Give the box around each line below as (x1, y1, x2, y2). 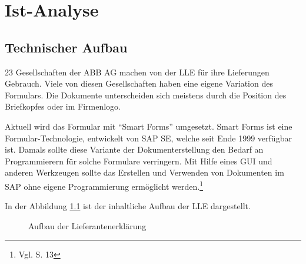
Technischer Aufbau (5, 38, 128, 56)
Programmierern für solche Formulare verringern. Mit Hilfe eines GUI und (5, 154, 272, 167)
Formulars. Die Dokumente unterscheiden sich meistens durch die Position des (5, 88, 287, 101)
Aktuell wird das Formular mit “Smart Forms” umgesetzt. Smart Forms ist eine (5, 120, 292, 132)
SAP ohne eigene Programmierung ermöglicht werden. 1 (5, 178, 203, 192)
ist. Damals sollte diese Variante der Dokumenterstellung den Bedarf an (5, 143, 264, 156)
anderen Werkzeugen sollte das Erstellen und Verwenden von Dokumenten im (5, 166, 284, 179)
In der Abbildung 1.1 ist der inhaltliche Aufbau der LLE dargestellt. (5, 200, 251, 212)
